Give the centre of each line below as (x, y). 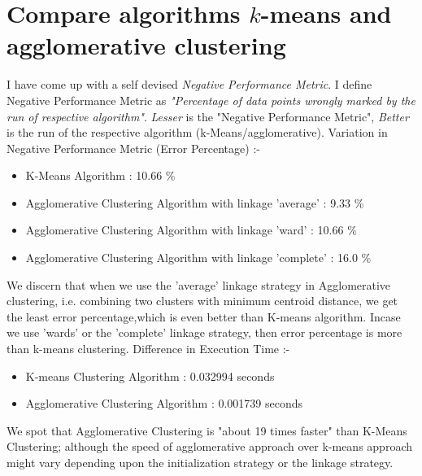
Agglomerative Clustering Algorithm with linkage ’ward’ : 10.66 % (191, 230)
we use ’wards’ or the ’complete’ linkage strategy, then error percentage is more (204, 332)
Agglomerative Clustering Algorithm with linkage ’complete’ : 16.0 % (198, 258)
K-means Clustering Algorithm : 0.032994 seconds (150, 376)
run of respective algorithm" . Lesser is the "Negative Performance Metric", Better (208, 116)
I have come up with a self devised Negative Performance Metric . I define (189, 84)
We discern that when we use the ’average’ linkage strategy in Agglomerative (199, 284)
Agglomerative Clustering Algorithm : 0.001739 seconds (164, 403)
